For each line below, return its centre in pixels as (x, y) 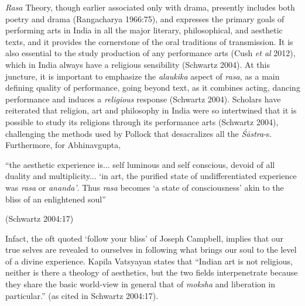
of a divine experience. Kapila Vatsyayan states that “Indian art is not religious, (149, 261)
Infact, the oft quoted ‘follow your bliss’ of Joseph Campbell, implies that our (145, 238)
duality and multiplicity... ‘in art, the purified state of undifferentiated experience (151, 176)
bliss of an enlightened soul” (56, 199)
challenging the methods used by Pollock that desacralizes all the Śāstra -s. (139, 133)
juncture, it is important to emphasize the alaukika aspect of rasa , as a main (143, 76)
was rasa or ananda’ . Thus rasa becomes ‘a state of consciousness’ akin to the (145, 187)
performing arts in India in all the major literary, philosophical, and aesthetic (144, 30)
